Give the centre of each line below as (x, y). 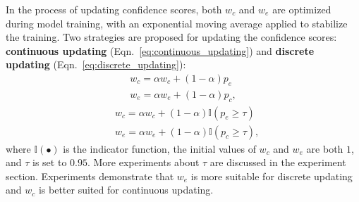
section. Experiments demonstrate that (90, 176)
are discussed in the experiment (278, 162)
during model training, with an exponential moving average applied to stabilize (177, 23)
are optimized (302, 9)
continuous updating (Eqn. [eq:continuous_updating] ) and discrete (160, 50)
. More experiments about (143, 162)
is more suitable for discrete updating (272, 176)
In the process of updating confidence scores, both (114, 9)
